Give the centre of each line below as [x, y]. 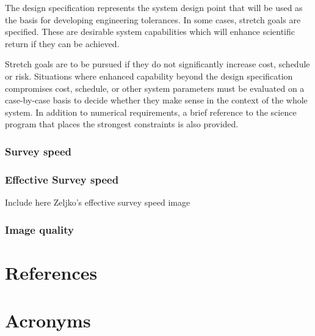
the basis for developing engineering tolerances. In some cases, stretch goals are [153, 19]
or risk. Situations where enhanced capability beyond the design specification [149, 76]
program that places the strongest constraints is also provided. [122, 124]
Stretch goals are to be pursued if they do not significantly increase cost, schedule [157, 64]
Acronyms [48, 320]
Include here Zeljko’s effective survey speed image [98, 202]
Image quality [39, 229]
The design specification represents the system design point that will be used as [154, 7]
